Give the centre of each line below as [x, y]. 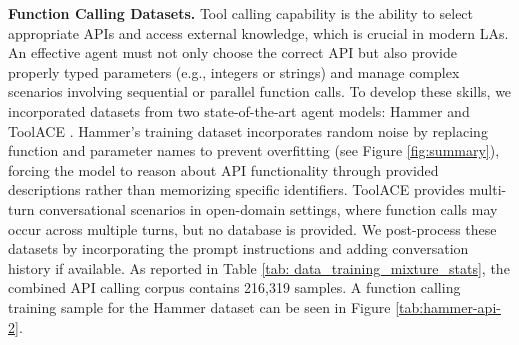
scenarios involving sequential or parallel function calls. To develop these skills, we [260, 91]
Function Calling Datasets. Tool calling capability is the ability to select [241, 13]
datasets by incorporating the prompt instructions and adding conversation [238, 248]
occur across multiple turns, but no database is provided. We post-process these [252, 228]
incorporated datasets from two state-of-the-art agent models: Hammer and [239, 110]
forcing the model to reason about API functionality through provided [223, 169]
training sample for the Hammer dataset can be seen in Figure [199, 306]
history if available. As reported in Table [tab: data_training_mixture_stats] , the [259, 267]
